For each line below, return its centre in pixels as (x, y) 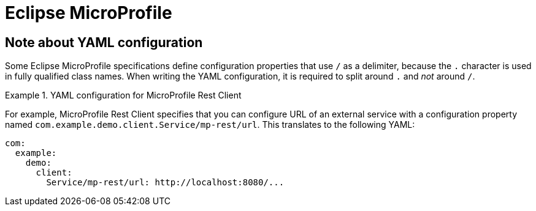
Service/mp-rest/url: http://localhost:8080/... (165, 183)
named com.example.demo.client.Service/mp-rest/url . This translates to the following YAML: (210, 125)
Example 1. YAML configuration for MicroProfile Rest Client (123, 95)
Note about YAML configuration (104, 42)
